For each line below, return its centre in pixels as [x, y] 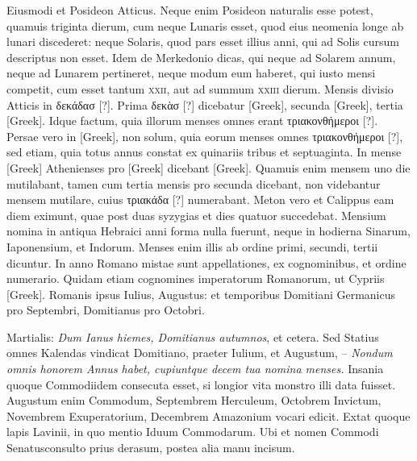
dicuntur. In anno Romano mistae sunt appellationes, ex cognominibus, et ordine [206, 262]
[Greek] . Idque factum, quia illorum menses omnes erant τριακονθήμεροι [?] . [192, 120]
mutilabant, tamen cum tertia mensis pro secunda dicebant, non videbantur [194, 183]
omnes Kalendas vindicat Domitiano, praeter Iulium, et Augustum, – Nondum [200, 353]
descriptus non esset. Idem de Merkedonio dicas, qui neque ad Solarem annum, [201, 57]
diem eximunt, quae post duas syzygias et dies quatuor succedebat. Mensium [196, 215]
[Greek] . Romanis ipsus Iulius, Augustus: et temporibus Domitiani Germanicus [201, 294]
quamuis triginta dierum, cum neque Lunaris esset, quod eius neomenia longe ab [205, 25]
